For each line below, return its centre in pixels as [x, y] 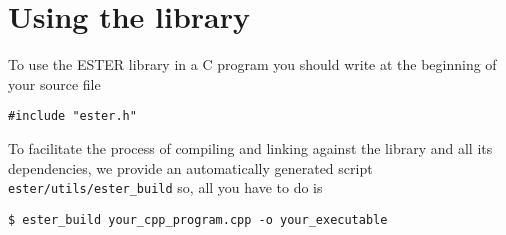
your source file [54, 83]
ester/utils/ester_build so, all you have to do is [165, 187]
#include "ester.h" [72, 116]
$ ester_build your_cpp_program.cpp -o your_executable [198, 219]
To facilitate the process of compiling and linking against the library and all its [250, 147]
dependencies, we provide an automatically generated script [190, 167]
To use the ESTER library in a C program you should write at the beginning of [252, 64]
